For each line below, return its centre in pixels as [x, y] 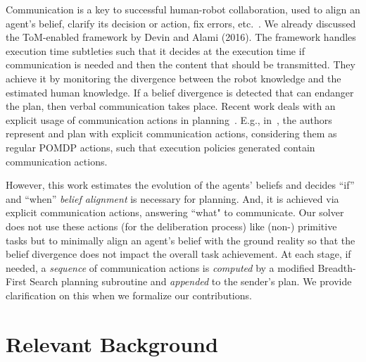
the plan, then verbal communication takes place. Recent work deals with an [171, 106]
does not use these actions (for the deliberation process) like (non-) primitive [171, 226]
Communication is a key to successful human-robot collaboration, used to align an [183, 9]
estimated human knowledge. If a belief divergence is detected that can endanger [180, 92]
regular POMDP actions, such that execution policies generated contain [160, 147]
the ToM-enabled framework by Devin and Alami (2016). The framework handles [181, 37]
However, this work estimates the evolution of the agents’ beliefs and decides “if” [180, 185]
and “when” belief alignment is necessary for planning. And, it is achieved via [172, 198]
